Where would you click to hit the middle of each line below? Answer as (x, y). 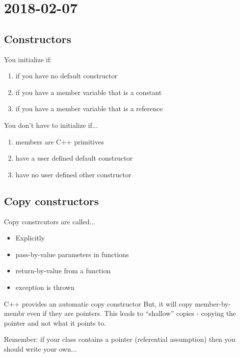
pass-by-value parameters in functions (72, 254)
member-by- (213, 303)
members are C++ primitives (60, 141)
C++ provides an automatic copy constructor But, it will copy (98, 303)
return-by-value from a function (63, 271)
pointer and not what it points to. (55, 322)
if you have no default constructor (67, 76)
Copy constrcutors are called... (50, 221)
